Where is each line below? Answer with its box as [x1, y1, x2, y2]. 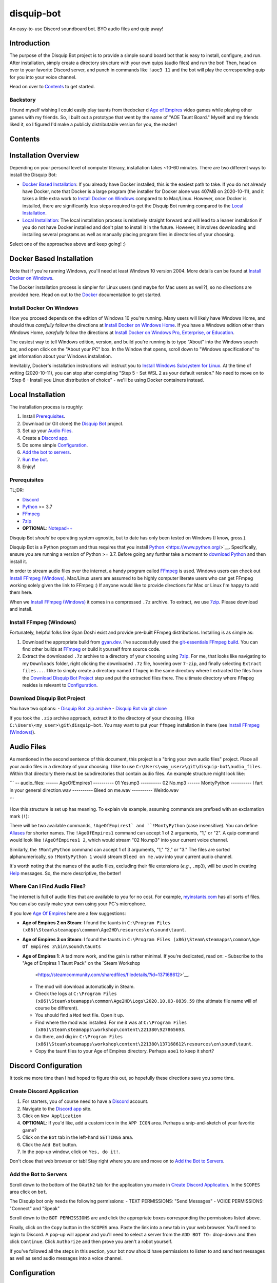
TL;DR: [9, 487, 24, 493]
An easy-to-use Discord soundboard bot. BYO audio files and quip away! [9, 26, 164, 32]
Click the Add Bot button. [22, 1141, 78, 1148]
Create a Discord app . [22, 435, 69, 441]
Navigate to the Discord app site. [22, 1105, 92, 1112]
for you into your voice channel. [9, 74, 77, 80]
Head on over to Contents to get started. [9, 84, 95, 90]
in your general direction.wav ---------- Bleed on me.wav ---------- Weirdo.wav [9, 787, 179, 793]
